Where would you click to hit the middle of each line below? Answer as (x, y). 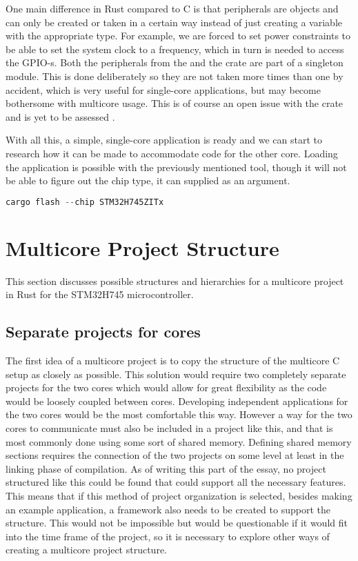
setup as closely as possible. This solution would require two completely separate (176, 374)
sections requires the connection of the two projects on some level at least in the (175, 455)
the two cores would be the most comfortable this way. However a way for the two (179, 414)
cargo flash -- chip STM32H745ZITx (85, 202)
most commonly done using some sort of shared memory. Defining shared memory (179, 441)
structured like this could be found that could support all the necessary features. (176, 482)
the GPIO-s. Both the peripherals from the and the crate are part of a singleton (175, 62)
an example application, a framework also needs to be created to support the (168, 509)
